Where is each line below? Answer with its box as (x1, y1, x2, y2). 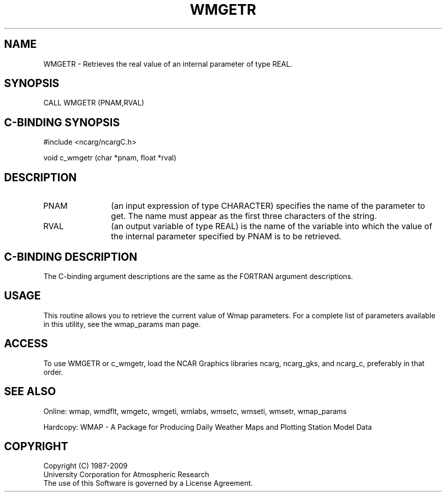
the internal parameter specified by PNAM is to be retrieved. (111, 231, 342, 242)
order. (43, 367, 63, 376)
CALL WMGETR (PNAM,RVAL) (43, 98, 145, 107)
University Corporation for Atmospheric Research (43, 470, 209, 479)
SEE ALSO (4, 385, 56, 398)
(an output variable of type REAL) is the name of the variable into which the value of (111, 221, 432, 232)
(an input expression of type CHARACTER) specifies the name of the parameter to (111, 201, 425, 211)
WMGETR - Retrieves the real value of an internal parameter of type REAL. (43, 59, 292, 68)
